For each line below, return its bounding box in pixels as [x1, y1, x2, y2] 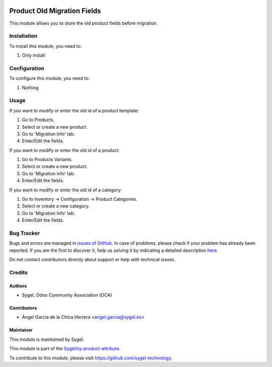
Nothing [22, 85, 39, 91]
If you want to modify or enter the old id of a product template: [9, 107, 139, 113]
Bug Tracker [9, 230, 40, 237]
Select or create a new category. [22, 203, 90, 209]
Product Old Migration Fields [9, 7, 101, 15]
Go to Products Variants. [22, 157, 73, 163]
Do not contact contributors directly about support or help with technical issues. [9, 257, 176, 263]
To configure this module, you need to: [9, 76, 90, 82]
